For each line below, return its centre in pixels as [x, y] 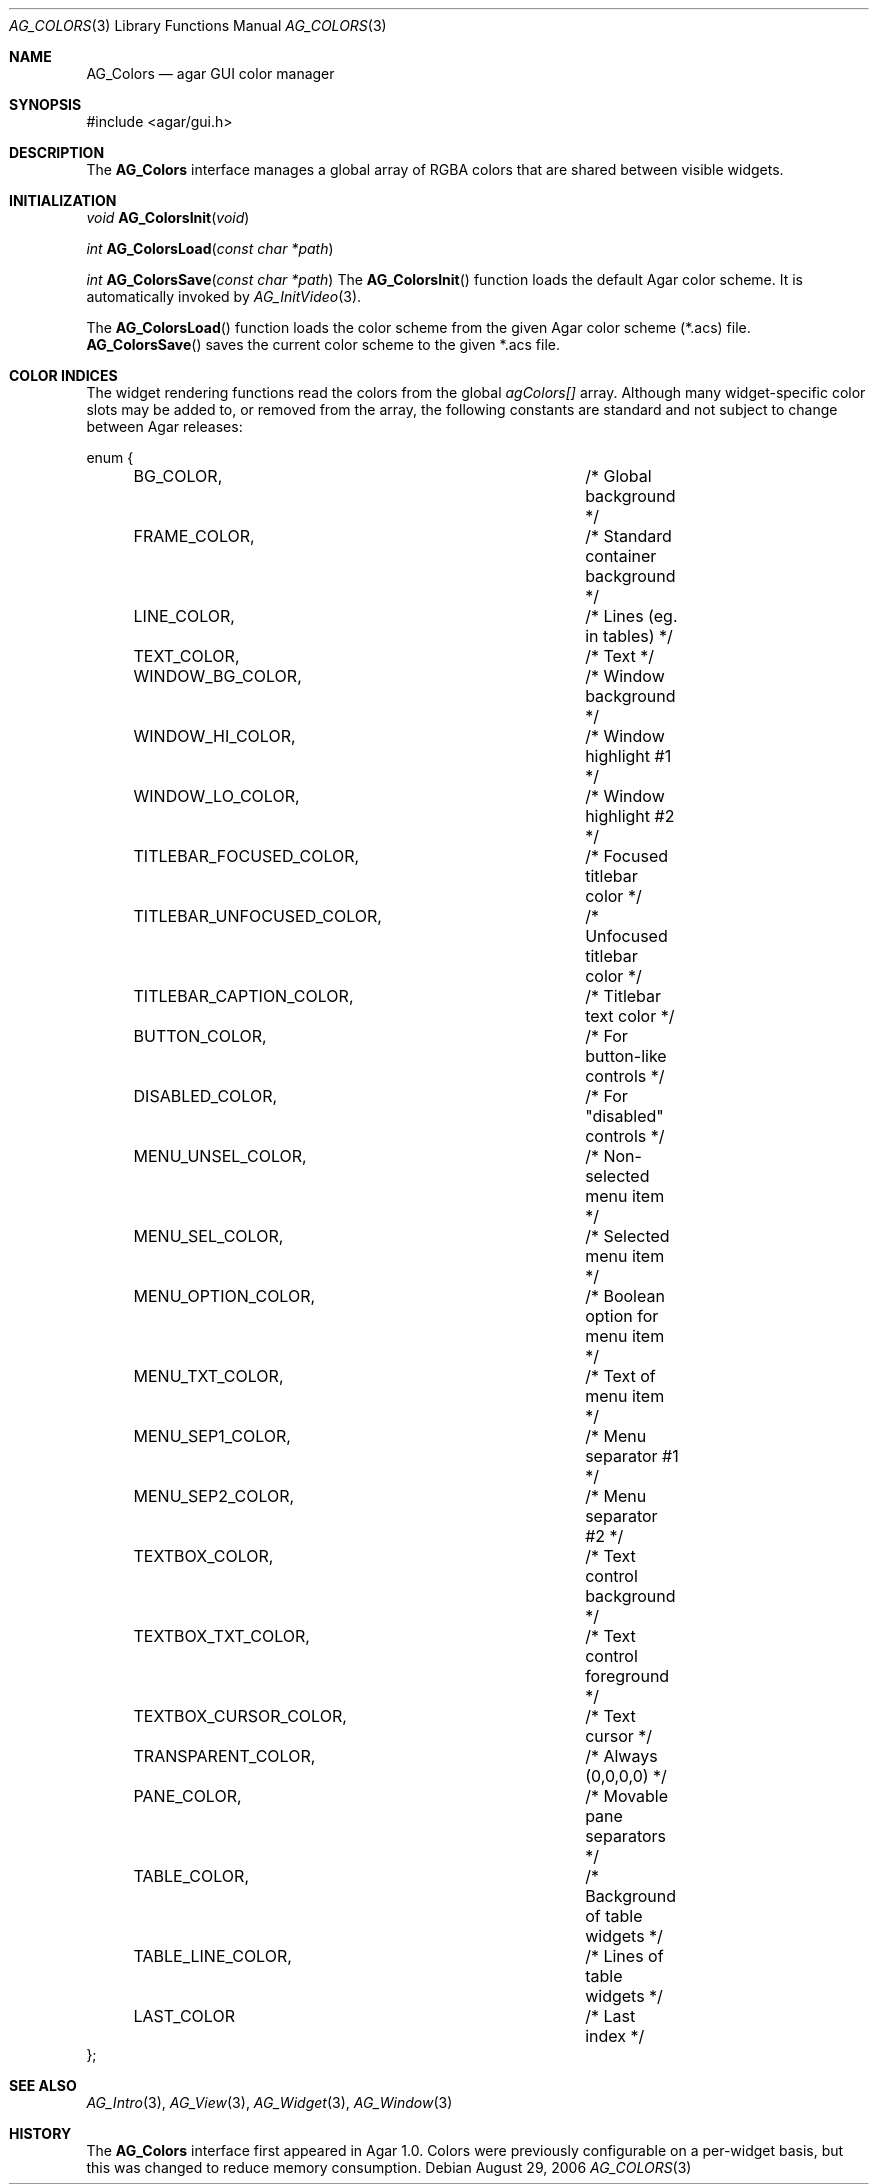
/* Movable [627, 1796]
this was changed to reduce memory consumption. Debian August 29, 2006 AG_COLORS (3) [389, 2167]
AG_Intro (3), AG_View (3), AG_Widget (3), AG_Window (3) [269, 2102]
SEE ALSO [43, 2085]
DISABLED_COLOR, [205, 1096]
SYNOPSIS [45, 104]
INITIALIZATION [63, 200]
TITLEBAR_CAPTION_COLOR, [243, 996]
